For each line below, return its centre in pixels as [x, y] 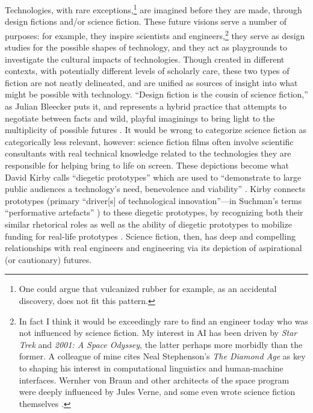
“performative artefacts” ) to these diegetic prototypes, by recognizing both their [154, 212]
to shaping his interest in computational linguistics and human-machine [151, 368]
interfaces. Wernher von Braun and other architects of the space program [154, 380]
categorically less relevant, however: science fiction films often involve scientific [149, 141]
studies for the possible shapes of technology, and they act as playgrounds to [146, 47]
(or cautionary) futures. [48, 259]
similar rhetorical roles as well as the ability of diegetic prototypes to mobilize [148, 224]
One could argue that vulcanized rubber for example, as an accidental [148, 289]
